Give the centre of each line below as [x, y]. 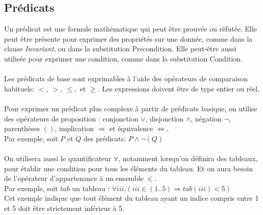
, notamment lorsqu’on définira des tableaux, [188, 158]
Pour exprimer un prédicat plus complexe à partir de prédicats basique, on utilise [131, 108]
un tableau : [91, 188]
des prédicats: [105, 138]
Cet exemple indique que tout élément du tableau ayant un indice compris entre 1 [131, 198]
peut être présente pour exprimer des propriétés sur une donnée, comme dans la [128, 38]
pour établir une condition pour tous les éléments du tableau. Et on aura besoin [128, 168]
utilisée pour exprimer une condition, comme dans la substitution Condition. [123, 58]
